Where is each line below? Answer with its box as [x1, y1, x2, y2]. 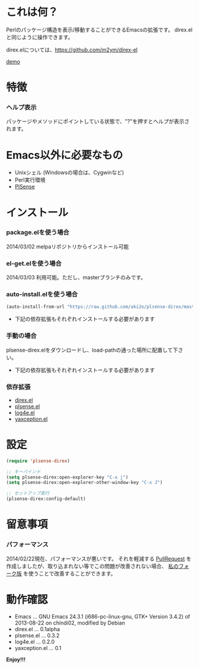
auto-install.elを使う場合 [6, 290, 78, 298]
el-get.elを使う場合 [6, 259, 62, 267]
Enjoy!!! [6, 656, 25, 663]
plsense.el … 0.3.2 [14, 632, 60, 639]
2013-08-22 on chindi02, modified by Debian [14, 619, 126, 626]
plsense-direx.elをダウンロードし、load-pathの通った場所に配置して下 [6, 346, 178, 353]
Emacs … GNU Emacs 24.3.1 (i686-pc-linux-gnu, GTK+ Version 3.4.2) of [14, 613, 191, 620]
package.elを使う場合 [6, 228, 70, 237]
